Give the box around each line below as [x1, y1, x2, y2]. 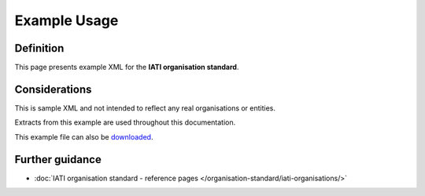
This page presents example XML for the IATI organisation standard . [14, 63, 239, 72]
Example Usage [14, 12, 119, 29]
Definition [14, 42, 65, 55]
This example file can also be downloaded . [14, 132, 153, 141]
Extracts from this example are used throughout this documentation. [14, 118, 236, 127]
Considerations [14, 82, 92, 96]
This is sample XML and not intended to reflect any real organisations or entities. [14, 103, 275, 113]
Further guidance [14, 153, 102, 166]
